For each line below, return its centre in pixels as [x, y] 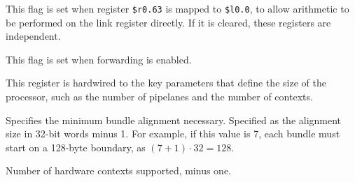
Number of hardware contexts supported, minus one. [119, 170]
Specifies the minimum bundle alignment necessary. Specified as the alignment [174, 120]
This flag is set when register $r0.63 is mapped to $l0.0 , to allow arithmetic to [177, 8]
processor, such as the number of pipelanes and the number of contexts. [159, 97]
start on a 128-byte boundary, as [76, 147]
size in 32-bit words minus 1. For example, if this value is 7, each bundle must [173, 134]
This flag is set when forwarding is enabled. [99, 59]
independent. [33, 36]
